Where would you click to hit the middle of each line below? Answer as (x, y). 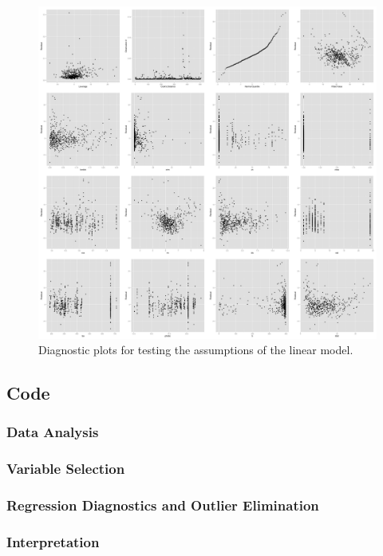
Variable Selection (66, 469)
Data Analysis (53, 432)
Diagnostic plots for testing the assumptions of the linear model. (196, 350)
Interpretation (53, 541)
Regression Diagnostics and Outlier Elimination (163, 505)
